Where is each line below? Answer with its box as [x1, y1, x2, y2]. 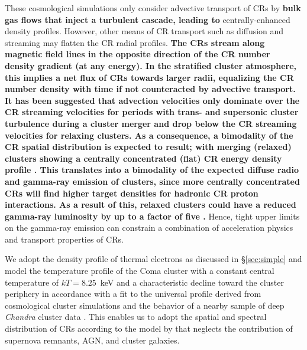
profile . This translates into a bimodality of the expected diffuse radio [5, 163, 299, 176]
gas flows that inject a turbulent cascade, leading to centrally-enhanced [5, 13, 290, 25]
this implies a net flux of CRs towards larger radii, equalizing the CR [5, 71, 294, 83]
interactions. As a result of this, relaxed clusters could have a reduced [5, 198, 296, 211]
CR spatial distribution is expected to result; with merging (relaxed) [5, 140, 292, 153]
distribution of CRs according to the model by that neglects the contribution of [5, 322, 293, 335]
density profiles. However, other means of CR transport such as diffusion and [5, 25, 284, 37]
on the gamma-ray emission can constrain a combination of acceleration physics [5, 221, 293, 234]
